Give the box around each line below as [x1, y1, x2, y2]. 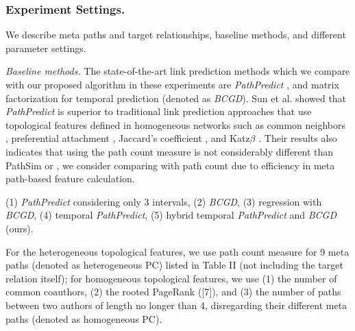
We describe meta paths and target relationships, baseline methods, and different [5, 27, 346, 42]
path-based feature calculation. [5, 171, 135, 186]
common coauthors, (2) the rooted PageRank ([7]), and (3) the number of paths [5, 284, 341, 299]
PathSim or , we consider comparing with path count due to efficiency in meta [5, 158, 335, 172]
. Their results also [258, 131, 337, 145]
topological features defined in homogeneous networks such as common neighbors [5, 117, 346, 132]
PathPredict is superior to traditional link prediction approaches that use [5, 104, 312, 119]
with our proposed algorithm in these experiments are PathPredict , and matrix [5, 77, 339, 91]
